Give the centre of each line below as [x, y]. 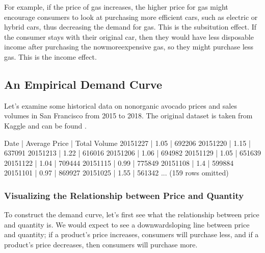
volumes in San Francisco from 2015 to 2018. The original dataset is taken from [128, 116]
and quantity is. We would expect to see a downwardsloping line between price [127, 224]
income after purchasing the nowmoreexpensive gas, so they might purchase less [129, 47]
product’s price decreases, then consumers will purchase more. [101, 244]
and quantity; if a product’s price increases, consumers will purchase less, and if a [131, 234]
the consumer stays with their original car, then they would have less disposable [129, 36]
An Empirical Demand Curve [83, 84]
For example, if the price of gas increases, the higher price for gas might [116, 7]
